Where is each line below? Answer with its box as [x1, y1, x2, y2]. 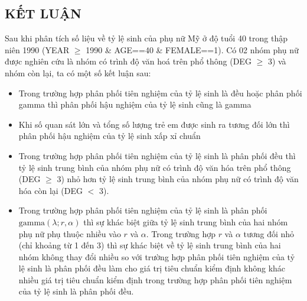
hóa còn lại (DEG [18, 184, 83, 196]
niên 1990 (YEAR [5, 43, 70, 56]
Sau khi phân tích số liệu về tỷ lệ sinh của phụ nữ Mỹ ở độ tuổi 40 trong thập [5, 32, 288, 44]
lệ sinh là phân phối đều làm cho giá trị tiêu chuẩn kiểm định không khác [18, 262, 286, 274]
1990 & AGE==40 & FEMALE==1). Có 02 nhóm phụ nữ [86, 43, 299, 56]
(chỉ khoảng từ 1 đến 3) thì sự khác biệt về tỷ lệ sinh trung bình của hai [18, 239, 281, 251]
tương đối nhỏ [243, 227, 295, 239]
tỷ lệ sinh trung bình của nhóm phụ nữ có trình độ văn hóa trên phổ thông [18, 161, 291, 173]
